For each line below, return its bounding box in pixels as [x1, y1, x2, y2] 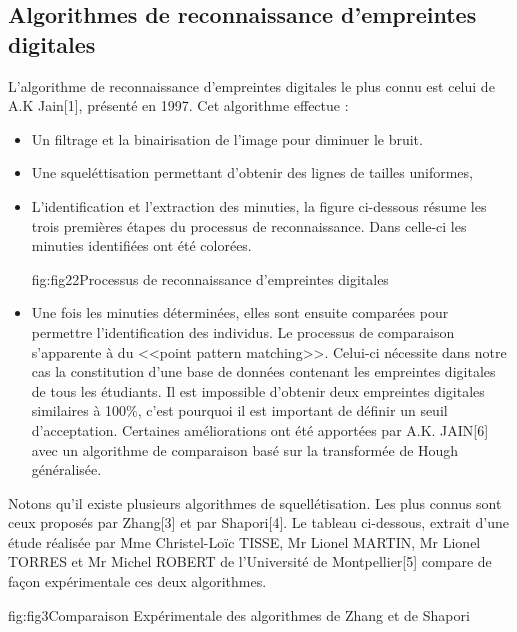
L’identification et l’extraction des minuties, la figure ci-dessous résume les [31, 195, 487, 216]
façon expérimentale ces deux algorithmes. [8, 571, 267, 592]
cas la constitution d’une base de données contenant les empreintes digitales [31, 361, 496, 382]
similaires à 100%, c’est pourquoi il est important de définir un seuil [31, 400, 448, 421]
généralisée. [31, 459, 102, 480]
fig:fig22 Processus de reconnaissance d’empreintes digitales [31, 268, 389, 289]
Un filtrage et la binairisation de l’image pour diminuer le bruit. [31, 128, 423, 149]
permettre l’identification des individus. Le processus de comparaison [31, 321, 455, 342]
